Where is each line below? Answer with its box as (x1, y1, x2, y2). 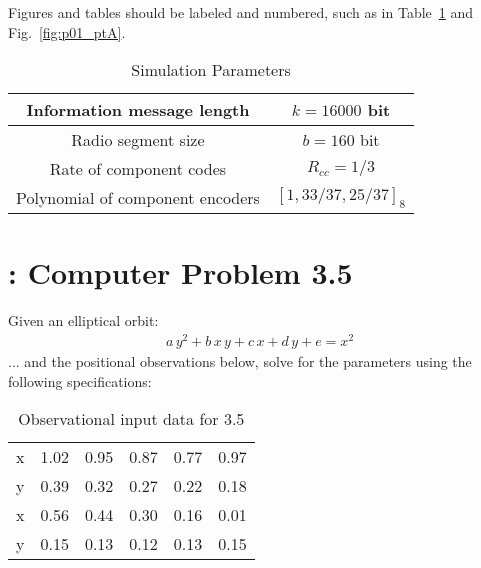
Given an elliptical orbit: (8, 310, 159, 331)
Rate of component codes (49, 157, 227, 181)
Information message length (26, 98, 250, 122)
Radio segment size (71, 128, 205, 152)
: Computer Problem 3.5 (8, 252, 353, 293)
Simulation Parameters (131, 58, 291, 82)
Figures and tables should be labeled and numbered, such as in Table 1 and (8, 2, 474, 22)
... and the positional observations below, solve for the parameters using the (8, 351, 472, 372)
